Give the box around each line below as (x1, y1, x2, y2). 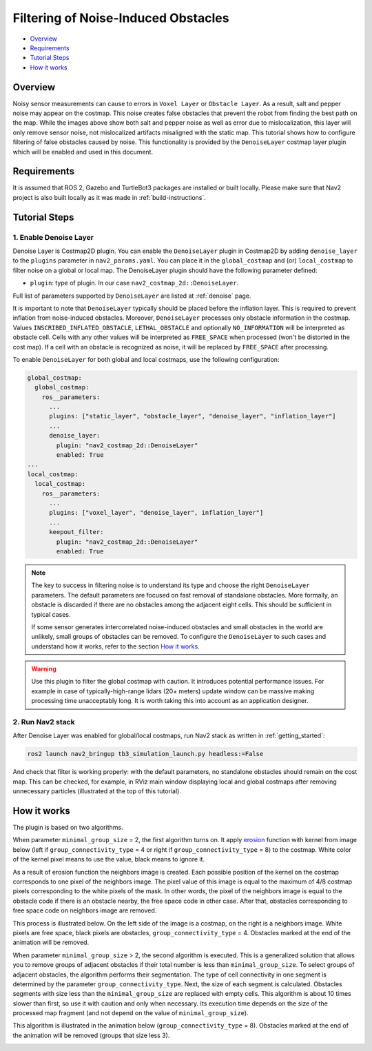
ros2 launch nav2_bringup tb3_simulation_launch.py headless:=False (27, 750, 264, 758)
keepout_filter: (49, 528, 104, 536)
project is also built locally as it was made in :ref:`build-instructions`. (12, 193, 207, 201)
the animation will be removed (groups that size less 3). (12, 1031, 170, 1039)
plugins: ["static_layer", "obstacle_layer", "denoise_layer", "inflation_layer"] (49, 412, 337, 420)
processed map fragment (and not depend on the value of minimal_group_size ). (12, 1009, 249, 1017)
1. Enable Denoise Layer (12, 232, 94, 242)
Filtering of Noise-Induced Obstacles (12, 10, 229, 25)
